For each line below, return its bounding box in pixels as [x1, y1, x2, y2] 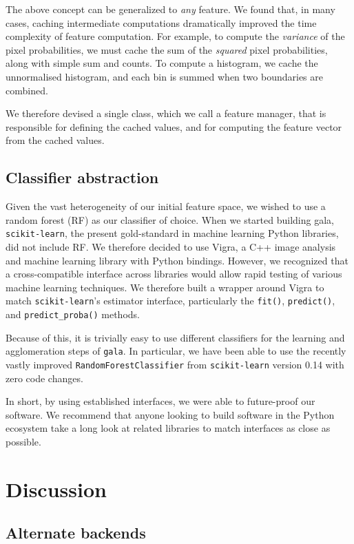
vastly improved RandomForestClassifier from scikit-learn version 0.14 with [6, 357, 344, 371]
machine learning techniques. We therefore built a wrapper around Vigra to [6, 280, 324, 294]
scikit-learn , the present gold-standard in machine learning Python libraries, [6, 226, 339, 240]
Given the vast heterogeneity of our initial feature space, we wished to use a [6, 199, 326, 213]
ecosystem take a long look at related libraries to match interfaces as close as [6, 421, 331, 435]
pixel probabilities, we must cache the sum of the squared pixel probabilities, [6, 42, 328, 56]
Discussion [6, 474, 107, 503]
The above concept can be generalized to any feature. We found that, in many [6, 2, 335, 16]
